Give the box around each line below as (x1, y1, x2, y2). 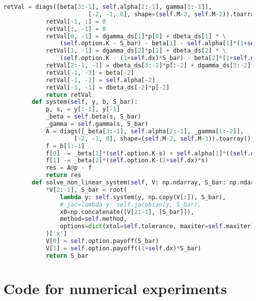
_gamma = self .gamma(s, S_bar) (45, 120, 148, 127)
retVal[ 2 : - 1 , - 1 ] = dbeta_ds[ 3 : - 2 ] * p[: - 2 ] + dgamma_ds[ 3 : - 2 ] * (45, 62, 255, 69)
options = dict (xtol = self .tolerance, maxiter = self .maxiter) (60, 223, 255, 230)
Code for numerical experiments (3, 278, 227, 298)
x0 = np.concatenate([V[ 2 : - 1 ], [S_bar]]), (60, 208, 194, 215)
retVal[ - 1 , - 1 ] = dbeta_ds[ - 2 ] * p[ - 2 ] (45, 84, 170, 91)
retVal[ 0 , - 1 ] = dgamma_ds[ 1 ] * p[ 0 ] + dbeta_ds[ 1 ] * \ (45, 32, 226, 40)
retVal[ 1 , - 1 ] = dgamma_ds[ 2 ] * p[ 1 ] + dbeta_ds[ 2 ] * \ (45, 47, 226, 55)
